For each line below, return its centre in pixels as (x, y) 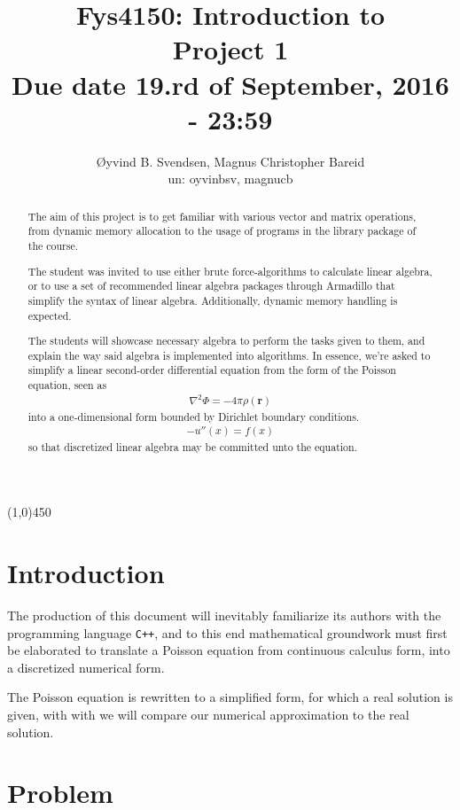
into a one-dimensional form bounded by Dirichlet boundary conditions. (194, 416)
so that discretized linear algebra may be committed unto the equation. (192, 446)
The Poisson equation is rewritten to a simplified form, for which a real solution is (230, 697)
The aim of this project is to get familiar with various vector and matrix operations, (222, 216)
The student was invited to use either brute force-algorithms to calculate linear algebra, (230, 271)
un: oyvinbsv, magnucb (230, 179)
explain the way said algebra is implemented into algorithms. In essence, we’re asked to (229, 355)
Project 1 (230, 49)
